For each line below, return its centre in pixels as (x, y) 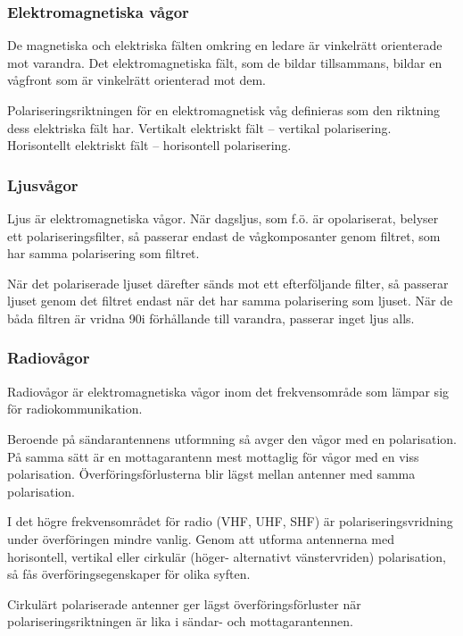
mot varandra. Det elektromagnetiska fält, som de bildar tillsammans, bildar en (225, 62)
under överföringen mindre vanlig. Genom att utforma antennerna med (201, 538)
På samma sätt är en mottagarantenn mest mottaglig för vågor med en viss (213, 456)
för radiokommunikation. (75, 409)
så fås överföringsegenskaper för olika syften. (129, 574)
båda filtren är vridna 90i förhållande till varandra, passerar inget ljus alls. (211, 318)
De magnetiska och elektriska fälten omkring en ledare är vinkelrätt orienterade (225, 45)
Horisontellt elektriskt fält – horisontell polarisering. (149, 145)
